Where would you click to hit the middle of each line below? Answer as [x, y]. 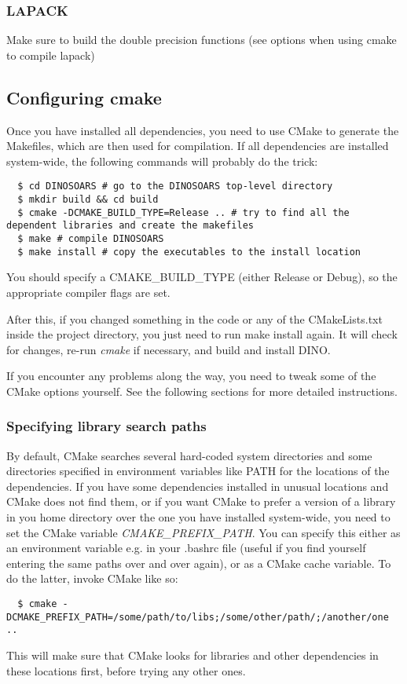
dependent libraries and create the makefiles [130, 226]
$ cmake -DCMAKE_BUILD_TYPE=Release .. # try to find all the [183, 212]
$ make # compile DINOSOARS [91, 239]
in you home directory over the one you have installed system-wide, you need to [198, 517]
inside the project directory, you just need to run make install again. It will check [202, 334]
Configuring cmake [84, 97]
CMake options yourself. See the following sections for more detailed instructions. [202, 391]
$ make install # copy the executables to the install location [189, 252]
